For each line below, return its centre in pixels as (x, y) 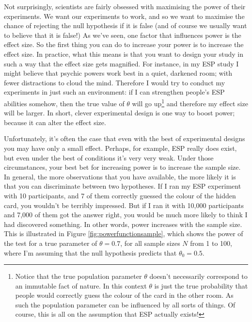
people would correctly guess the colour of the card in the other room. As (124, 295)
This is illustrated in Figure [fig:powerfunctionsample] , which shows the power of (124, 233)
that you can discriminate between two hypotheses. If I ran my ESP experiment (123, 186)
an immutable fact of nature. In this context (81, 285)
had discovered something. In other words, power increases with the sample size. (123, 224)
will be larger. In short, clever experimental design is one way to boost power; (119, 113)
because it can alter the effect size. (55, 122)
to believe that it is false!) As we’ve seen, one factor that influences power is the (123, 35)
